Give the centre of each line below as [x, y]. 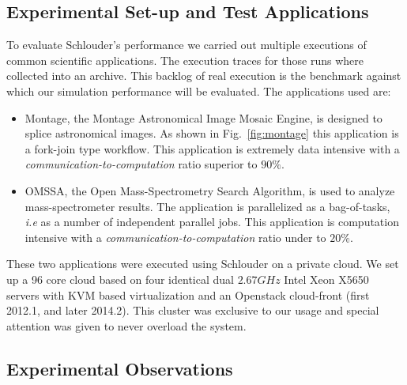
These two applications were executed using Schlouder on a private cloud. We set [203, 264]
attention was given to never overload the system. [126, 325]
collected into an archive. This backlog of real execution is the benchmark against [204, 75]
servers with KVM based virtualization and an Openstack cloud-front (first [188, 294]
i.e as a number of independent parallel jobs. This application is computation [212, 222]
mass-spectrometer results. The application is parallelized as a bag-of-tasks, [207, 206]
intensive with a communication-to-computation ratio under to [175, 237]
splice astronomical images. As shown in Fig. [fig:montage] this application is [212, 133]
